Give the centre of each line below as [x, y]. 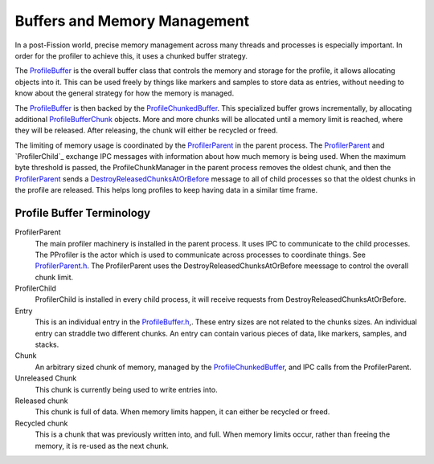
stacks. [47, 344]
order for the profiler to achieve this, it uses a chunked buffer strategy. [131, 55]
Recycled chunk [41, 423]
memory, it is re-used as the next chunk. [102, 446]
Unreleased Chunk [46, 378]
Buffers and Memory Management [132, 21]
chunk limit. [54, 277]
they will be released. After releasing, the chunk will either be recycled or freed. [146, 130]
